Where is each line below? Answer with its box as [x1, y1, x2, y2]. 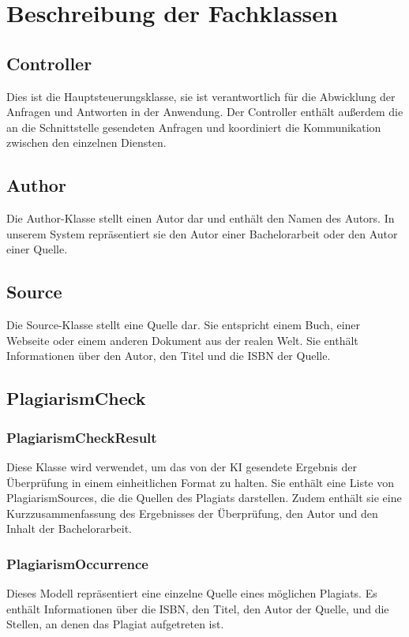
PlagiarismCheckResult [6, 427, 157, 447]
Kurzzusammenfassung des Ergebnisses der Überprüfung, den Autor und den [6, 504, 378, 521]
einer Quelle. [6, 241, 68, 257]
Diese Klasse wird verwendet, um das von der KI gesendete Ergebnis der [6, 458, 357, 474]
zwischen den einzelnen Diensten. [6, 134, 167, 151]
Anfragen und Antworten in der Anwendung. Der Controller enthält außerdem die [6, 103, 403, 120]
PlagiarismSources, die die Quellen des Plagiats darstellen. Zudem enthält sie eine [6, 489, 402, 506]
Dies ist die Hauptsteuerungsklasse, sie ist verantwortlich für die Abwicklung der [6, 88, 396, 104]
